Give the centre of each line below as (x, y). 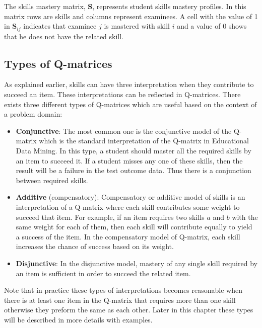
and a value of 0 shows (212, 26)
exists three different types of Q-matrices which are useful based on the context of (130, 104)
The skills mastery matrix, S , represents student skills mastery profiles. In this (125, 6)
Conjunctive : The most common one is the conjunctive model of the (124, 131)
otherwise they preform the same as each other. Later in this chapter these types (129, 310)
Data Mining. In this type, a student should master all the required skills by (134, 150)
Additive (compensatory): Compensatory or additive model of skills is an (130, 197)
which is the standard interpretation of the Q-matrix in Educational (144, 141)
